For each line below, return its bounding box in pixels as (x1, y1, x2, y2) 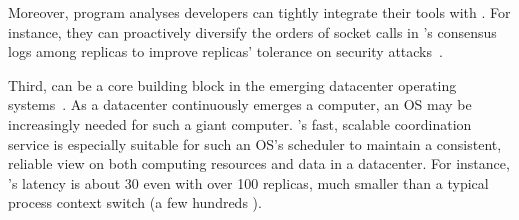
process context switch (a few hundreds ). (8, 192, 262, 213)
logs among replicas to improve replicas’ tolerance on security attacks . (8, 41, 443, 62)
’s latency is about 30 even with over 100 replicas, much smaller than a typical (8, 172, 489, 193)
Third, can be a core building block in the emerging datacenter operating (8, 74, 457, 95)
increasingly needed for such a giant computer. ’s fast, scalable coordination (8, 113, 472, 134)
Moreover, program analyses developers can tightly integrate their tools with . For (8, 2, 511, 22)
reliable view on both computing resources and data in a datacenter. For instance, (8, 153, 510, 174)
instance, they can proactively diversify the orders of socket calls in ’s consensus (8, 21, 497, 42)
